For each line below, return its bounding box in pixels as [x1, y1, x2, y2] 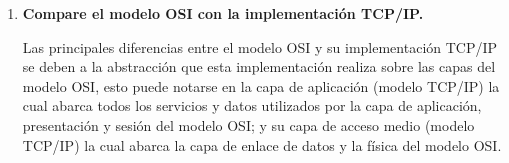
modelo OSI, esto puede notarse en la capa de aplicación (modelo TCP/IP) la [22, 75, 500, 96]
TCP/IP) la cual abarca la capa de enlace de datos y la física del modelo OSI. [22, 134, 502, 155]
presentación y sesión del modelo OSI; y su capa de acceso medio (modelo [22, 114, 475, 135]
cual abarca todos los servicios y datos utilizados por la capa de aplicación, [22, 95, 482, 116]
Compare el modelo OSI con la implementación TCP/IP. [22, 3, 424, 23]
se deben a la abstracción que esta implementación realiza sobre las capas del [22, 56, 496, 77]
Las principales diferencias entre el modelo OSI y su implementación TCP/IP [22, 36, 498, 57]
